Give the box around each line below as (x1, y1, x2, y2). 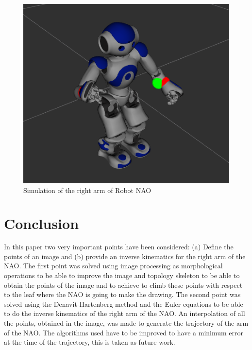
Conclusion (4, 213, 79, 233)
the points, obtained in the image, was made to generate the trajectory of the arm (4, 317, 249, 328)
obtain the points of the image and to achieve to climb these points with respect (4, 280, 243, 290)
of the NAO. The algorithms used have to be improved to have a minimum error (4, 327, 244, 337)
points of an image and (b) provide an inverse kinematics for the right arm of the (4, 251, 246, 261)
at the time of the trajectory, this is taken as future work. (4, 337, 175, 347)
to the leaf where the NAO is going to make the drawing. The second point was (4, 289, 241, 299)
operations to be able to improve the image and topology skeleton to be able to (4, 270, 240, 280)
